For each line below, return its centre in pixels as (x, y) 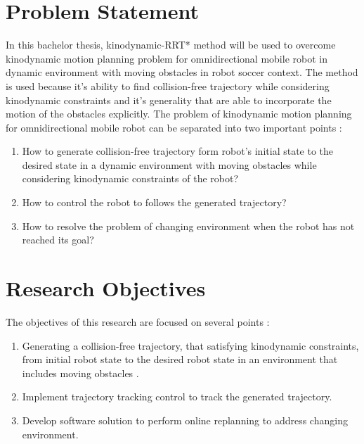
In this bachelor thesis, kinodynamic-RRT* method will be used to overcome (171, 45)
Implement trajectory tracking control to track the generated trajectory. (177, 397)
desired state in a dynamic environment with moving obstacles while (169, 164)
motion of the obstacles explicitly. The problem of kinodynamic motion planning (179, 114)
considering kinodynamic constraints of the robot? (130, 178)
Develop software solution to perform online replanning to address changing (185, 420)
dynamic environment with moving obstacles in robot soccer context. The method (182, 72)
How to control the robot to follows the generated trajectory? (154, 202)
